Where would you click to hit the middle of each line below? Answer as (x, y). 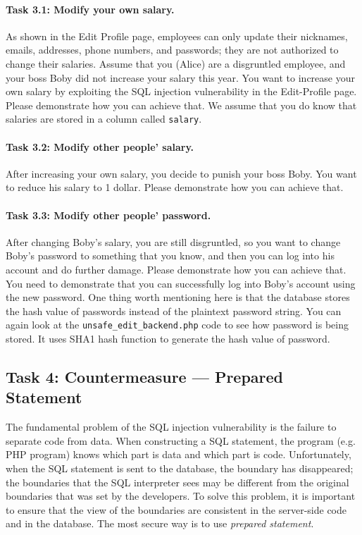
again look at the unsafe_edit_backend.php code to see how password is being (177, 325)
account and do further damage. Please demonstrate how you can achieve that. (176, 269)
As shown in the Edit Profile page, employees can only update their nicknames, (177, 36)
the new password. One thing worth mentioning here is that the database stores (178, 297)
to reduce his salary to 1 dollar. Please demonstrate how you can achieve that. (175, 187)
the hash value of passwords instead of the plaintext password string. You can (174, 310)
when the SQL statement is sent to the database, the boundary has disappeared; (180, 468)
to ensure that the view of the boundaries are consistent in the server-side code (176, 509)
